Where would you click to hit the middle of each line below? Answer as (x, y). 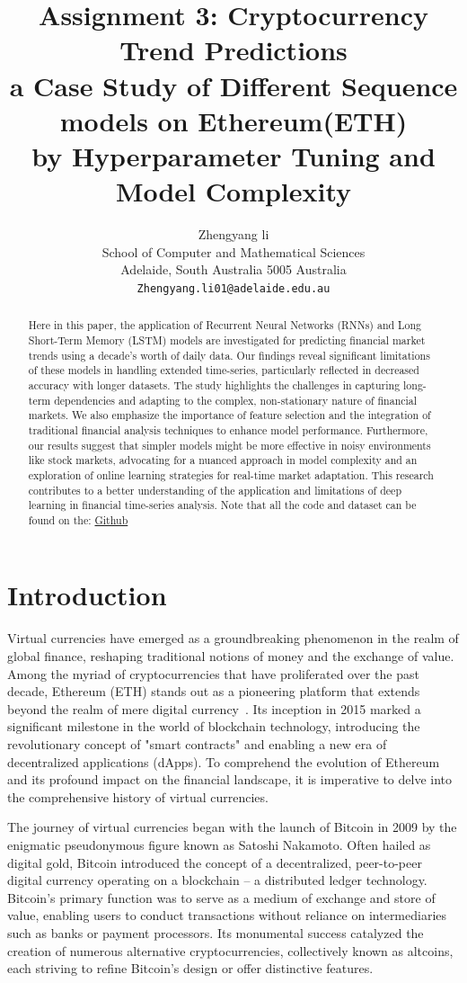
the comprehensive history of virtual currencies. (138, 796)
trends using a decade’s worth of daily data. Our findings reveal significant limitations (229, 355)
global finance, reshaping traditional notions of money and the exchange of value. (231, 656)
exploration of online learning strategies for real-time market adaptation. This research (231, 474)
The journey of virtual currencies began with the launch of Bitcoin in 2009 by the (232, 827)
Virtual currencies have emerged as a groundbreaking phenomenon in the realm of (233, 638)
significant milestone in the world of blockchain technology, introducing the (214, 726)
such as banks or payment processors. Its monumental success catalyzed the (216, 932)
